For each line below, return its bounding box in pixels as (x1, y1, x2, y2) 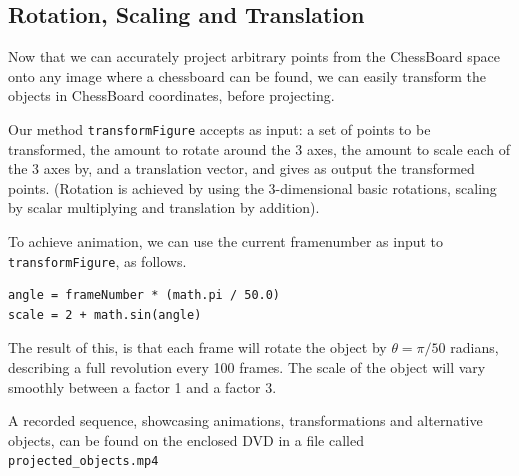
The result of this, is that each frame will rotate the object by (8, 337, 387, 358)
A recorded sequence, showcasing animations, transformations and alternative (8, 410, 483, 431)
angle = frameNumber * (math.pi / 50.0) (8, 288, 281, 303)
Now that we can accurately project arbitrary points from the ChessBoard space (8, 46, 500, 67)
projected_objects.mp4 (8, 454, 159, 469)
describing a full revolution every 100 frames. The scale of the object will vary (8, 357, 486, 378)
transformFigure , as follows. (8, 250, 187, 271)
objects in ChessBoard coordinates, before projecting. (8, 85, 335, 106)
